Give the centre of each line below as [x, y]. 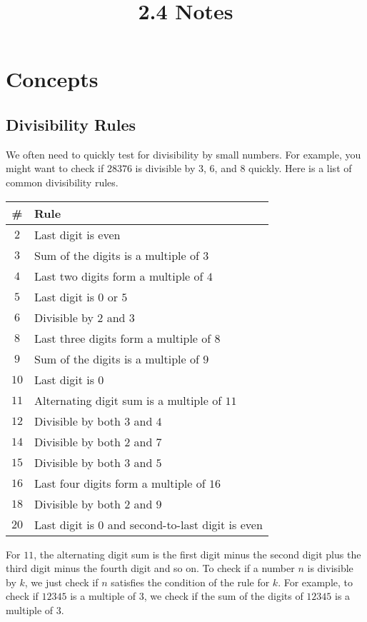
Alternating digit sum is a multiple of [128, 400]
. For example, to [316, 582]
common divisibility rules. [62, 182]
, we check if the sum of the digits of [223, 596]
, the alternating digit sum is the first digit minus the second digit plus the [197, 554]
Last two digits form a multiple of [119, 276]
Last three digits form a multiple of [123, 338]
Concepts [52, 79]
